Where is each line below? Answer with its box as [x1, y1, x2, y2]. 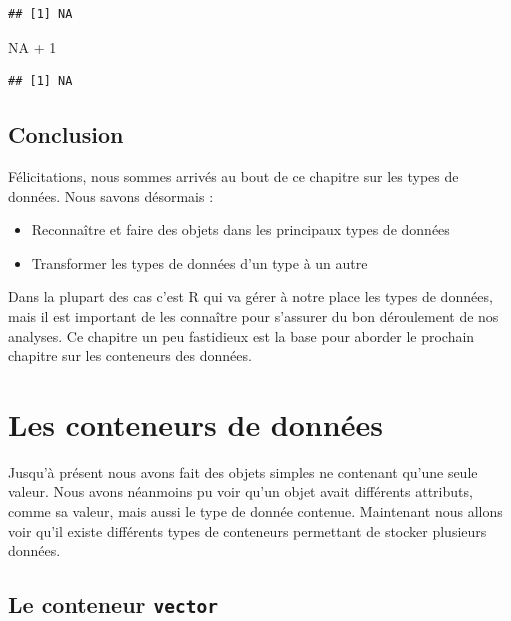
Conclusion [8, 119, 124, 150]
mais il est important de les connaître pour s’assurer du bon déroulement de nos [8, 305, 499, 326]
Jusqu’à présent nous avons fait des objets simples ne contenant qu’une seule [8, 461, 478, 482]
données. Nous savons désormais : [8, 185, 214, 206]
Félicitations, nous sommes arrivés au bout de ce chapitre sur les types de [8, 165, 459, 186]
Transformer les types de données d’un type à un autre [31, 252, 368, 273]
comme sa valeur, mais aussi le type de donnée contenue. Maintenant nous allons [8, 501, 503, 522]
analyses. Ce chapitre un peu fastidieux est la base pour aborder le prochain [8, 325, 475, 346]
